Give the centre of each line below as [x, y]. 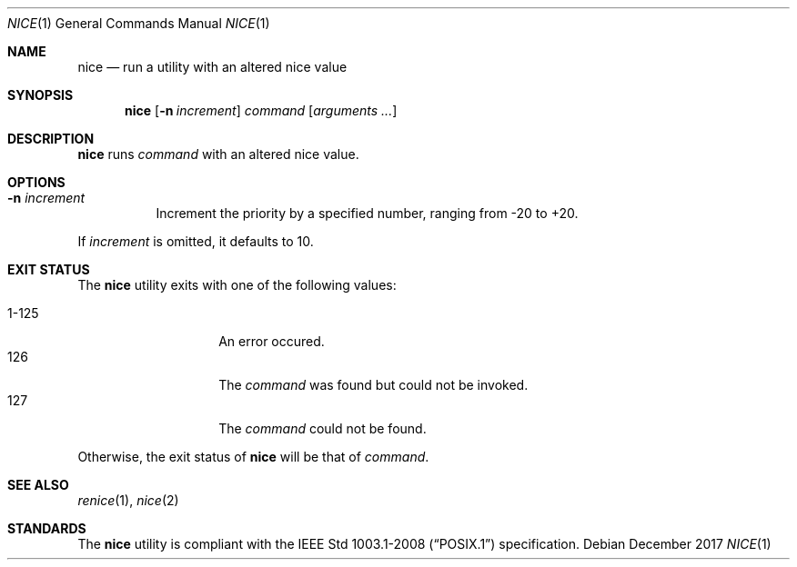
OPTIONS [36, 182]
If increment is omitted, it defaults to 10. [196, 241]
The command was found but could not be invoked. [373, 385]
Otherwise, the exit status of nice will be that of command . [253, 457]
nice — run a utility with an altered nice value [212, 67]
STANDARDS [47, 528]
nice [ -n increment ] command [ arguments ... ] [261, 110]
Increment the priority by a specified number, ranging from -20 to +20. [367, 213]
